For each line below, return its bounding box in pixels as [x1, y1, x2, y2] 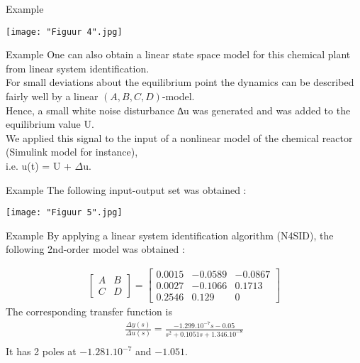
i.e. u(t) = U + [6, 158, 72, 173]
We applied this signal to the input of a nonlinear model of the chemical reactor [6, 130, 353, 145]
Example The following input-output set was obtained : [6, 182, 247, 197]
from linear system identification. [6, 60, 150, 75]
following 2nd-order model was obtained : [6, 242, 185, 256]
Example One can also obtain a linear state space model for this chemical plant [6, 47, 351, 62]
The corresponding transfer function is [6, 304, 172, 319]
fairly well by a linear [6, 89, 99, 104]
